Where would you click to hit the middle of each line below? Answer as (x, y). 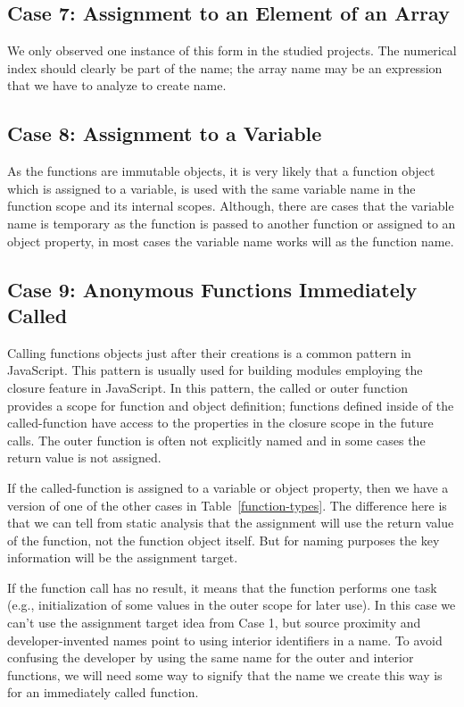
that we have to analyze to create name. (117, 85)
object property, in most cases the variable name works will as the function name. (231, 241)
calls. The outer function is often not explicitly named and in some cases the (216, 440)
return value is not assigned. (84, 457)
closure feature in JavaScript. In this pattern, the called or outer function (208, 387)
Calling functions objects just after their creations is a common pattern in (209, 352)
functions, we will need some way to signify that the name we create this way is (225, 674)
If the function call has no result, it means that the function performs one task (222, 587)
